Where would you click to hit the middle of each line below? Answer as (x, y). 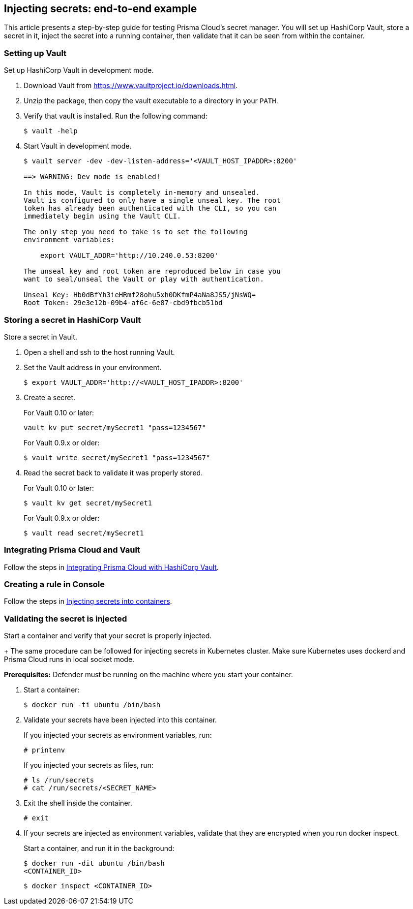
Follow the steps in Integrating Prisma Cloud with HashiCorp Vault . (111, 567)
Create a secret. (50, 397)
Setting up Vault (35, 53)
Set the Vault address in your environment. (93, 367)
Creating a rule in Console (55, 584)
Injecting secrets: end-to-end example (101, 9)
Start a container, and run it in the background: (99, 848)
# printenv (44, 750)
